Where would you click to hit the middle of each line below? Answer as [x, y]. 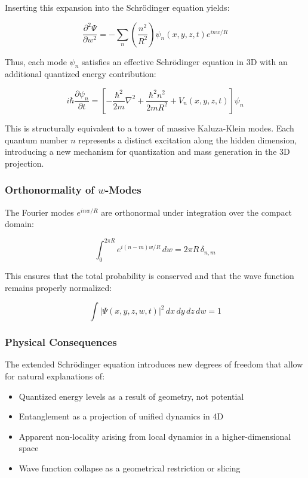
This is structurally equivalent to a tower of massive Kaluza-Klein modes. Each [150, 128]
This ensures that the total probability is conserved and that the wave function [150, 276]
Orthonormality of [50, 190]
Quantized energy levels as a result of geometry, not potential [131, 396]
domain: [20, 224]
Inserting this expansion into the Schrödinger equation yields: [117, 7]
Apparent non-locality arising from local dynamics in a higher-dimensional [155, 436]
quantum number [36, 140]
